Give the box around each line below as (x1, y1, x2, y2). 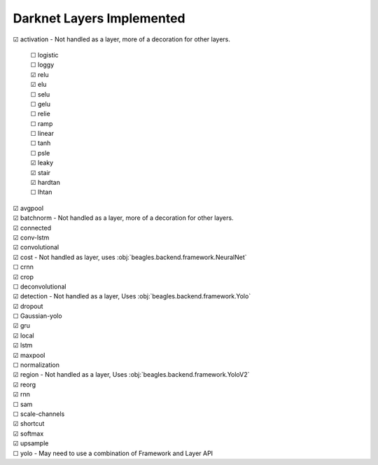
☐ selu (30, 90, 50, 98)
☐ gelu (30, 99, 50, 108)
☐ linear (30, 130, 54, 138)
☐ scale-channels (13, 410, 65, 418)
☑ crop (13, 272, 34, 281)
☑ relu (30, 70, 49, 78)
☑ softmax (13, 429, 44, 438)
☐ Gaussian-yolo (13, 312, 62, 320)
